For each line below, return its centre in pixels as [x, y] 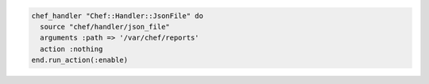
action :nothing [71, 49]
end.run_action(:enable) [80, 60]
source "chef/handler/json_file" [105, 27]
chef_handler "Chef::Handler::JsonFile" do [118, 15]
